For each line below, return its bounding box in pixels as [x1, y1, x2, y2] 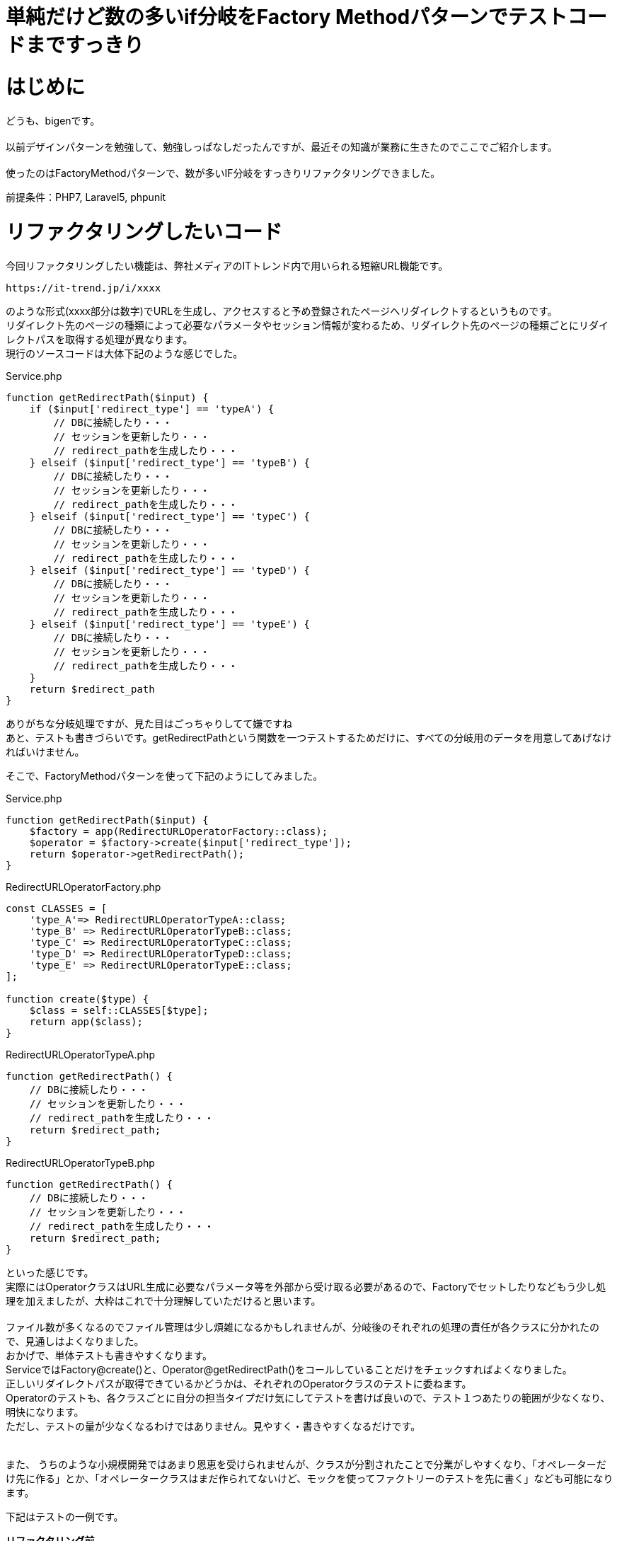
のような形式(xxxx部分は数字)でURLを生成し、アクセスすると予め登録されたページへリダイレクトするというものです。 [6, 305, 558, 317]
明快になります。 [6, 1406, 84, 1418]
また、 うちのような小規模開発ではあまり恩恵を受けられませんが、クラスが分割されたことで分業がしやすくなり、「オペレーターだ [6, 1458, 606, 1470]
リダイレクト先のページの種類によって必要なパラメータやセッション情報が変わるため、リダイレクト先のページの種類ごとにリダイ [6, 319, 609, 331]
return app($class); [29, 1016, 143, 1027]
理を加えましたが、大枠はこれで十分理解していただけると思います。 [6, 1295, 321, 1307]
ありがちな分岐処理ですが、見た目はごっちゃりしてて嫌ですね [6, 717, 293, 729]
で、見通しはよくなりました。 [6, 1335, 144, 1347]
